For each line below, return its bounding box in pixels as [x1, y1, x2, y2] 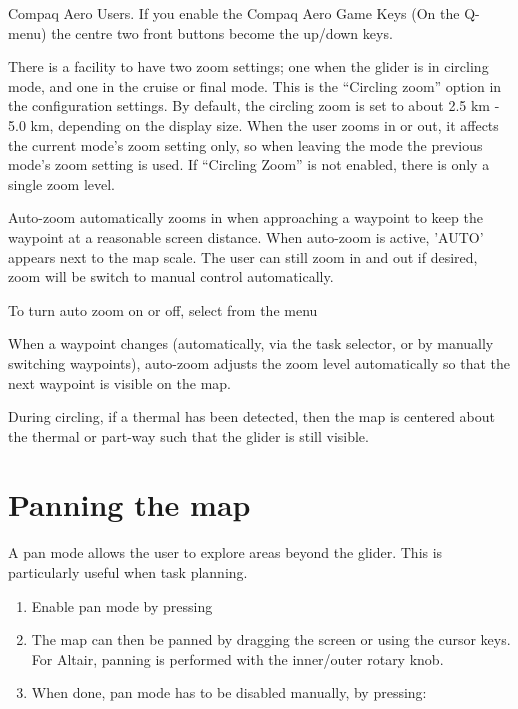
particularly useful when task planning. [8, 562, 248, 582]
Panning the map [8, 484, 251, 525]
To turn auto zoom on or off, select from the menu [8, 299, 318, 320]
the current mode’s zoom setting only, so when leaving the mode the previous [8, 134, 483, 155]
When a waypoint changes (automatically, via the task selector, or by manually [8, 333, 494, 354]
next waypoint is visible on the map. [8, 372, 231, 393]
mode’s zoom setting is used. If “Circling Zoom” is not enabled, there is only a [8, 154, 490, 175]
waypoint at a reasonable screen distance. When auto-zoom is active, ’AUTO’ [8, 226, 484, 247]
